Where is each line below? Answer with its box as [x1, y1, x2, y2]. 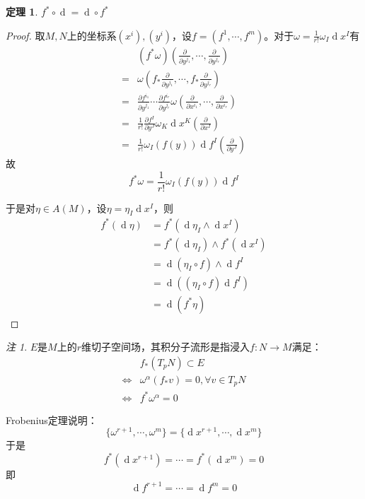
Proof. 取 [6, 28, 45, 42]
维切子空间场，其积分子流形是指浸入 [81, 339, 250, 354]
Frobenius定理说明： [6, 412, 98, 427]
